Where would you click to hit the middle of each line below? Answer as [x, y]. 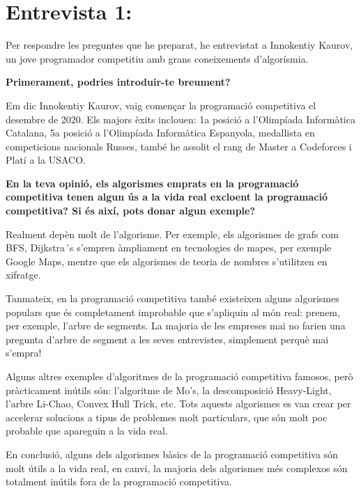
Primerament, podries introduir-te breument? [118, 82]
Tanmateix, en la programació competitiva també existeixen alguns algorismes [172, 298]
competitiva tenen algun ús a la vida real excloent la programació [167, 197]
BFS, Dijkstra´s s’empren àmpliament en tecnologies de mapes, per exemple [169, 248]
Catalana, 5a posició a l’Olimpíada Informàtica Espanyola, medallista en [160, 133]
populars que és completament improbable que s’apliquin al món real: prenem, [173, 312]
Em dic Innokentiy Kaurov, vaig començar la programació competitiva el [161, 105]
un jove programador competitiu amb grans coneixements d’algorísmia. [157, 58]
